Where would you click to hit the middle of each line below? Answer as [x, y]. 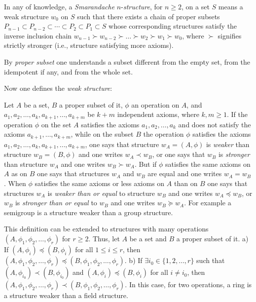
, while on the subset [102, 134]
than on [186, 183]
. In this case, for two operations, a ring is [188, 284]
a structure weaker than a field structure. [66, 295]
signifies [230, 35]
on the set [56, 124]
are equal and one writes [185, 173]
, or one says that [179, 154]
